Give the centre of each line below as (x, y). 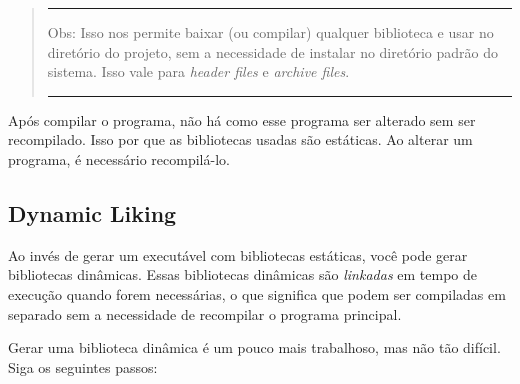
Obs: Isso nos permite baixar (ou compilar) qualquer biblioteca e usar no (270, 32)
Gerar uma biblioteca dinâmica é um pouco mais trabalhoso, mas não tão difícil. (254, 347)
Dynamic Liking (92, 212)
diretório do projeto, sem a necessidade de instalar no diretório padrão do (272, 51)
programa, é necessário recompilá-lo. (119, 158)
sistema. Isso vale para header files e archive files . (198, 71)
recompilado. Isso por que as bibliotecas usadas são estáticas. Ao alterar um (240, 139)
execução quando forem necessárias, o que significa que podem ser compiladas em (257, 293)
